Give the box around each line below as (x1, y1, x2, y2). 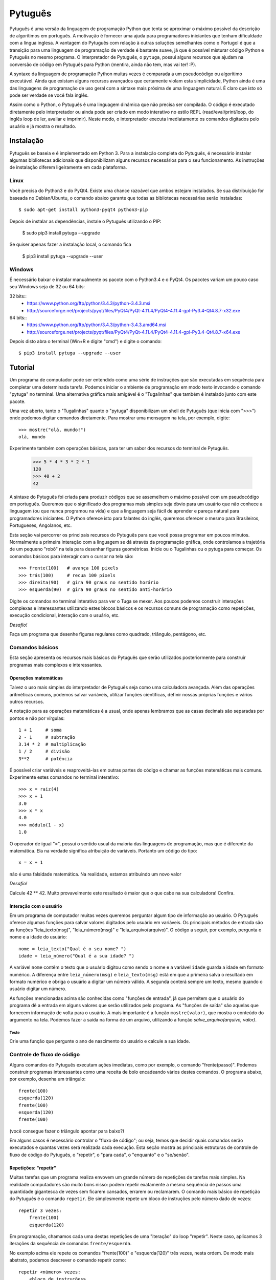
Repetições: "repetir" (9, 1165, 56, 1171)
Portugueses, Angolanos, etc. (9, 522, 72, 528)
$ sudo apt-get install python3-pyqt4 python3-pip (18, 207, 148, 212)
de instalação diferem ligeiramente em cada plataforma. (9, 164, 127, 170)
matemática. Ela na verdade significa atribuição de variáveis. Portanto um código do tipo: (9, 848, 197, 854)
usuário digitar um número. (9, 986, 66, 992)
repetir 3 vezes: (18, 1207, 62, 1213)
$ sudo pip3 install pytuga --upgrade (22, 230, 100, 236)
